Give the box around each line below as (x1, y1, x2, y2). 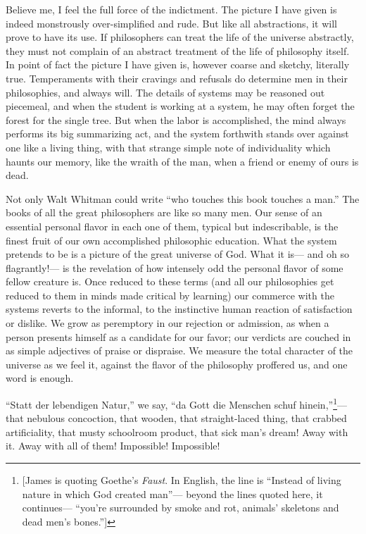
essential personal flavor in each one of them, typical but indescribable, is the (6, 218, 339, 233)
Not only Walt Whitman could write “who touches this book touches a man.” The (6, 191, 360, 206)
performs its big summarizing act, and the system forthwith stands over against (6, 126, 349, 141)
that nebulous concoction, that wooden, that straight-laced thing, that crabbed (6, 411, 347, 426)
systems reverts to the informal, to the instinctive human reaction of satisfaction (6, 302, 353, 316)
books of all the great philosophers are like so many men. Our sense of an (6, 205, 322, 220)
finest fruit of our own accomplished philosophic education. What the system (6, 232, 337, 247)
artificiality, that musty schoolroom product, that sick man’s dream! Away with (6, 424, 348, 439)
